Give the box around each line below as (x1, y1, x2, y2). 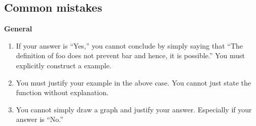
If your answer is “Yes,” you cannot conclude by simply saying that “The (16, 40, 243, 51)
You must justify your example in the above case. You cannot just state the (16, 77, 251, 88)
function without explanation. (16, 87, 108, 98)
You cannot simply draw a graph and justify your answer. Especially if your (16, 104, 252, 114)
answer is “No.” (16, 114, 63, 124)
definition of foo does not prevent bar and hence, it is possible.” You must (16, 50, 245, 61)
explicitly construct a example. (16, 60, 112, 70)
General (4, 23, 32, 34)
